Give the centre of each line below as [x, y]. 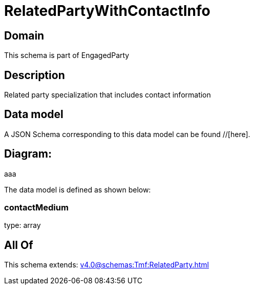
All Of [19, 245]
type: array [23, 225]
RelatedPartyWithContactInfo [107, 11]
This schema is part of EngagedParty [67, 55]
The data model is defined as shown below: [78, 189]
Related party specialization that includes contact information [108, 95]
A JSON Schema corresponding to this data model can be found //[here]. [127, 134]
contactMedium [36, 208]
